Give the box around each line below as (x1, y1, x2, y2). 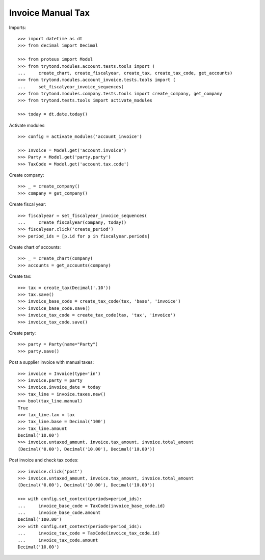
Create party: (9, 330, 36, 336)
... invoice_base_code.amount (18, 509, 101, 515)
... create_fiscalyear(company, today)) (18, 219, 127, 225)
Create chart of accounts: (9, 244, 61, 250)
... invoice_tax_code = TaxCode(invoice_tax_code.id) (18, 531, 160, 536)
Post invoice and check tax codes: (9, 457, 79, 463)
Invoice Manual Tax (9, 7, 90, 18)
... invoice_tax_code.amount (18, 537, 98, 543)
